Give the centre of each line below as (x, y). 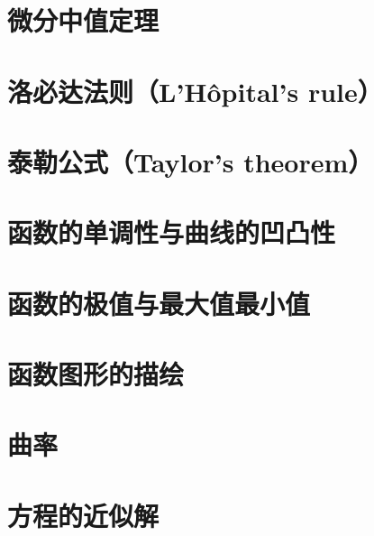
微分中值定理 (83, 20)
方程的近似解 (83, 515)
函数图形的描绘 (96, 374)
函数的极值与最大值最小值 (159, 303)
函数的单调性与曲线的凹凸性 (172, 232)
